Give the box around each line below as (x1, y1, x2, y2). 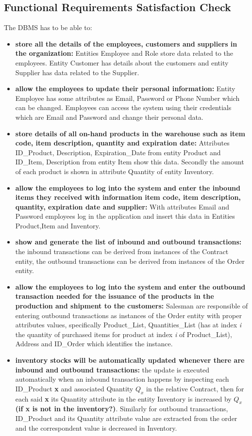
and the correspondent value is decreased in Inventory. (15, 422, 177, 433)
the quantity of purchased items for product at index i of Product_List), (15, 329, 232, 339)
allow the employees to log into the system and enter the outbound (15, 281, 246, 291)
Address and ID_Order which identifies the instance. (15, 339, 173, 349)
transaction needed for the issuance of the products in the (15, 291, 214, 301)
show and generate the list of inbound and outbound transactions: (15, 237, 242, 247)
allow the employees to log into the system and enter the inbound (15, 182, 240, 193)
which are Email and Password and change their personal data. (15, 112, 203, 122)
